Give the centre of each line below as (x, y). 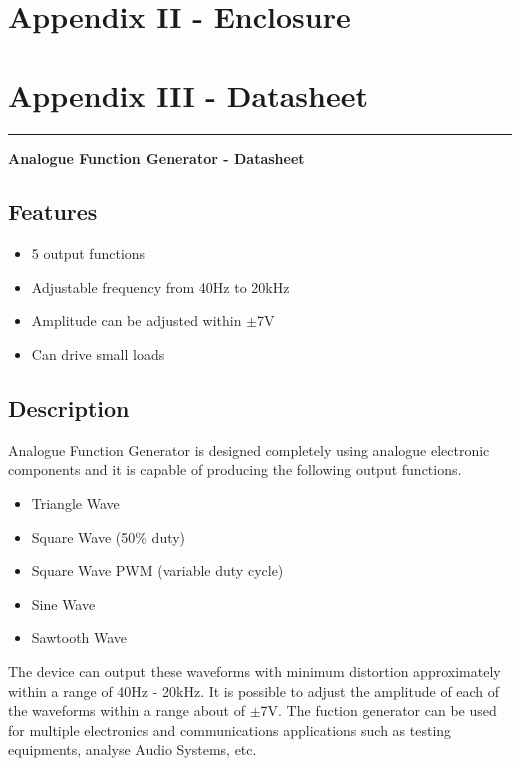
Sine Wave (63, 603)
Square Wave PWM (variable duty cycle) (157, 570)
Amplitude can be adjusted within (136, 320)
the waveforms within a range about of (126, 710)
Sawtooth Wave (79, 637)
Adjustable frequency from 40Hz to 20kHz (160, 286)
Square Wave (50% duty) (108, 536)
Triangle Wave (75, 503)
